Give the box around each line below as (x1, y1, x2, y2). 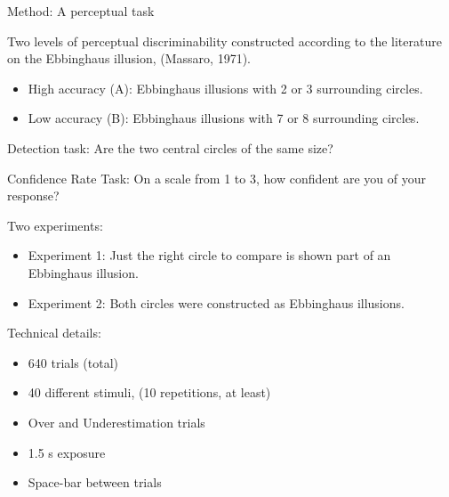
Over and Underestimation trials (28, 412, 205, 431)
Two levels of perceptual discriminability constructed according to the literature (7, 31, 442, 50)
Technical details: (7, 323, 101, 342)
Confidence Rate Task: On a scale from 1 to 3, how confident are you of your (7, 168, 426, 187)
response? (7, 186, 60, 205)
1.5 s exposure (28, 443, 106, 461)
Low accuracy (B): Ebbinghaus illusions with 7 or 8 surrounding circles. (28, 109, 420, 127)
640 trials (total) (28, 353, 119, 371)
